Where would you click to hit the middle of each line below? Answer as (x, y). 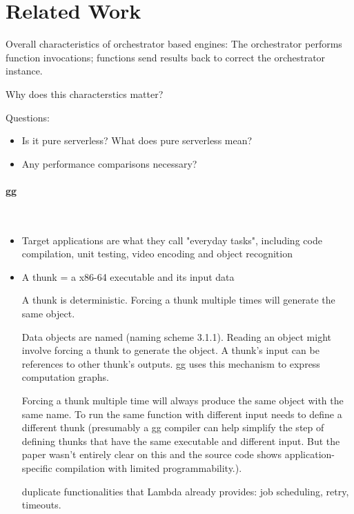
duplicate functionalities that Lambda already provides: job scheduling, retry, (185, 491)
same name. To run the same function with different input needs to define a (182, 414)
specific (37, 467)
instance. (24, 71)
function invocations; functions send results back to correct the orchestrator (166, 57)
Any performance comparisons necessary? (109, 163)
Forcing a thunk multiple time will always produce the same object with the (183, 401)
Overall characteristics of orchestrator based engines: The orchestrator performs (174, 44)
